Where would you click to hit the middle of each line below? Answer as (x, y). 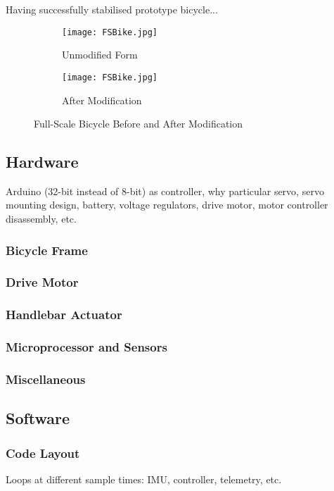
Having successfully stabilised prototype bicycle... (112, 9)
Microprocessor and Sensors (86, 347)
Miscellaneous (46, 379)
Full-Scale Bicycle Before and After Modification (139, 124)
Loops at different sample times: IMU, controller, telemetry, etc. (144, 479)
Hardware (42, 162)
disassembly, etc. (41, 219)
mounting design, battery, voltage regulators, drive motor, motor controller (167, 205)
